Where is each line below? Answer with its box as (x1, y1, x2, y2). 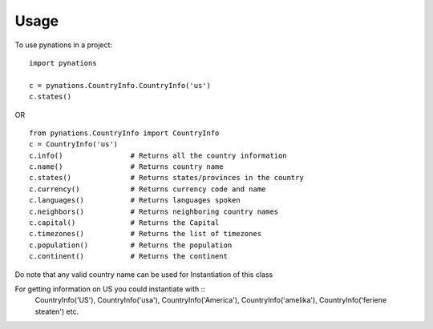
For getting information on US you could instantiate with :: (14, 284, 206, 294)
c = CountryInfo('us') (29, 140, 119, 149)
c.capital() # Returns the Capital (29, 219, 220, 227)
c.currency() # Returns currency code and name (29, 184, 266, 194)
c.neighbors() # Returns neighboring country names (29, 207, 279, 216)
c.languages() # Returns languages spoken (29, 196, 241, 205)
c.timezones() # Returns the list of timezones (29, 229, 262, 239)
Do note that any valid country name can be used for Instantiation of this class (14, 269, 273, 279)
